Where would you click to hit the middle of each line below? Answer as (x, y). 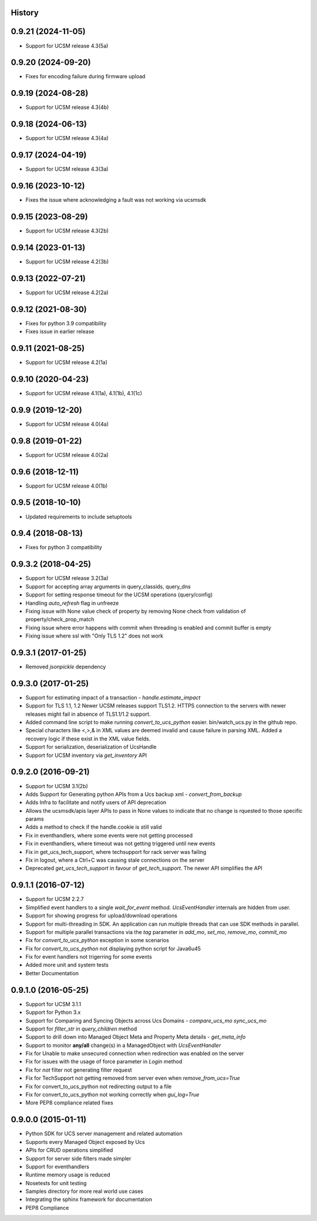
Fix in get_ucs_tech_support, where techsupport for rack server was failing (116, 852)
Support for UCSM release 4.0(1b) (67, 486)
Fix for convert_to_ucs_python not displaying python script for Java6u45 (113, 948)
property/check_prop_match (60, 619)
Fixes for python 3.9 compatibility (66, 323)
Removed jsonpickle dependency (66, 666)
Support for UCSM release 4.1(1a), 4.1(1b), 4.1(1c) (84, 393)
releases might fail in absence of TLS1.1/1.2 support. (88, 714)
